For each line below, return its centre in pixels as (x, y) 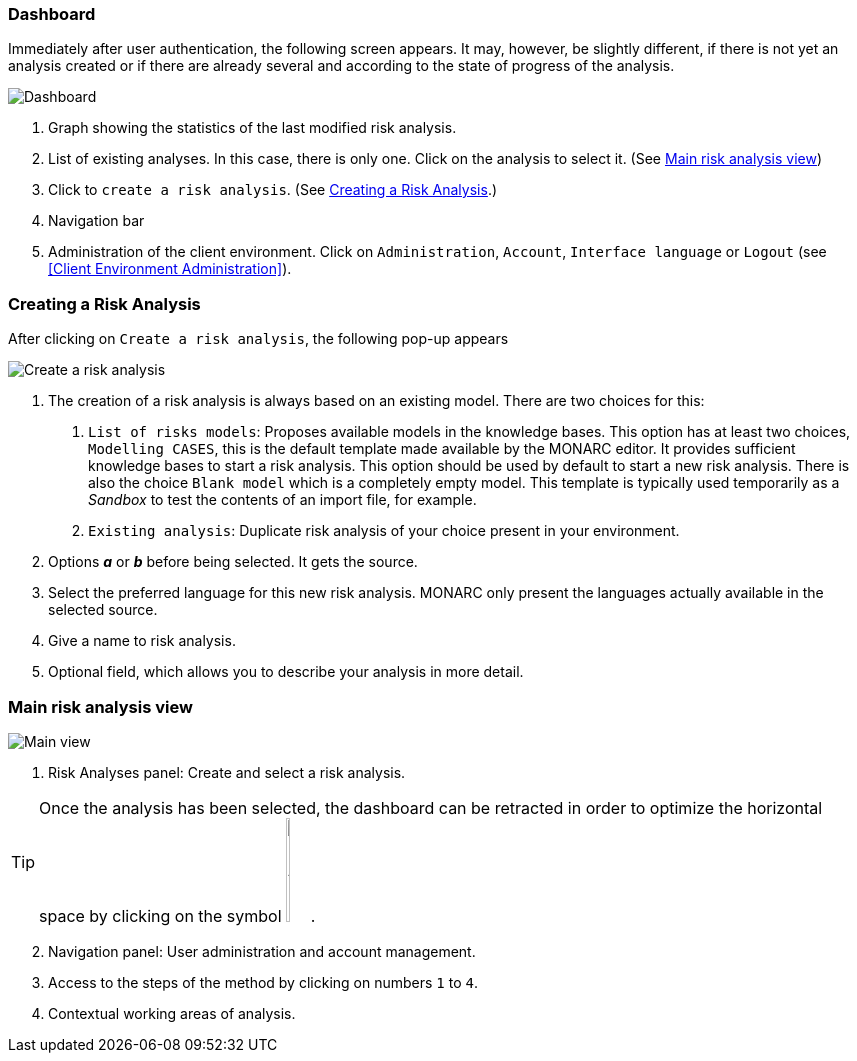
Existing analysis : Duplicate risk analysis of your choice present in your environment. (384, 531)
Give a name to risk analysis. (142, 641)
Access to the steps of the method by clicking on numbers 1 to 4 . (263, 982)
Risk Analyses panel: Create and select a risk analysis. (227, 772)
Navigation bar (96, 221)
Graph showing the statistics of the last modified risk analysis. (252, 128)
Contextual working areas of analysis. (172, 1013)
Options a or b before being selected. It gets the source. (233, 562)
